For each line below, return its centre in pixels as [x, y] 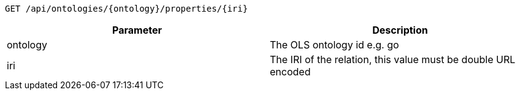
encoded [290, 72]
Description [400, 30]
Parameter [137, 30]
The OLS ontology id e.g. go [335, 45]
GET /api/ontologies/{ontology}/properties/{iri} [127, 9]
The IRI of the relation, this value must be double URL [393, 59]
